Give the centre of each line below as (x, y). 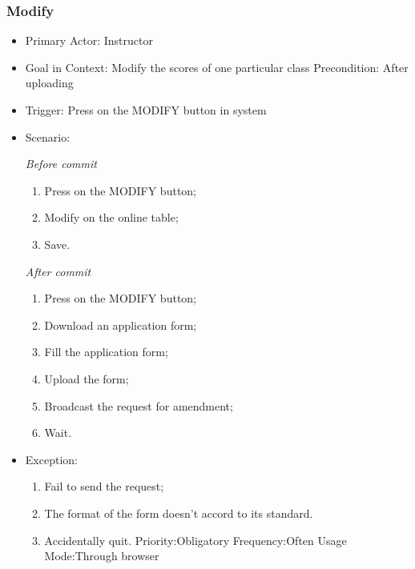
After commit (58, 271)
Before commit (61, 164)
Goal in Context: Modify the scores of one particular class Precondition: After (217, 67)
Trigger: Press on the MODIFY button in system (146, 110)
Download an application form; (121, 325)
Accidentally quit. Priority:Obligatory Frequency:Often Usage (195, 540)
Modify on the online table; (111, 217)
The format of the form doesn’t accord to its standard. (179, 513)
